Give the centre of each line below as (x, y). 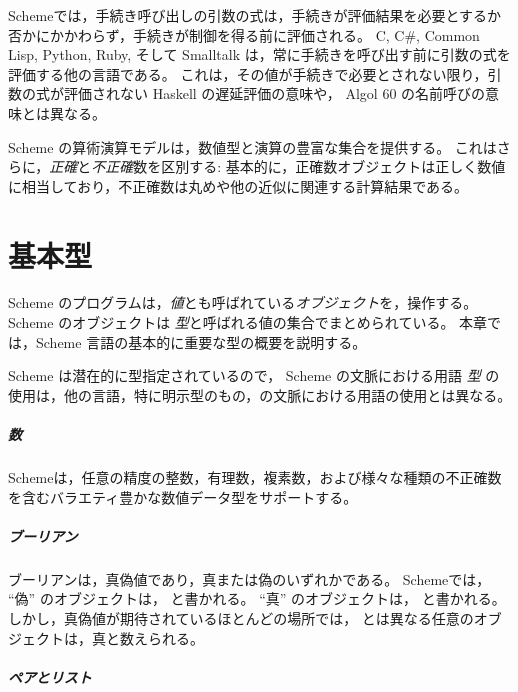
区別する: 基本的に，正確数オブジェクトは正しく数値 (333, 166)
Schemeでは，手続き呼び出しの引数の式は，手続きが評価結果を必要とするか (255, 15)
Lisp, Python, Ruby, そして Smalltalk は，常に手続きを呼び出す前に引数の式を (259, 54)
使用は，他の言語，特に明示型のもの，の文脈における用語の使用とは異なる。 (260, 394)
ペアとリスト (50, 676)
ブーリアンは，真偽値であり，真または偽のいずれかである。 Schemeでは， (249, 578)
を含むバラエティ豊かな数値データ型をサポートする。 (183, 496)
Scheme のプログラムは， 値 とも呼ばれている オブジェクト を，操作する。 (243, 302)
